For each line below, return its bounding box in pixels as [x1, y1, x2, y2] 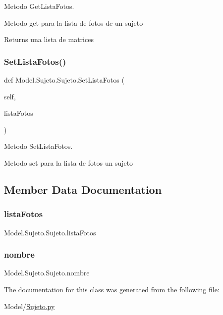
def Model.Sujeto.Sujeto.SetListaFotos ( [4, 75, 124, 85]
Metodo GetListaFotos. [4, 1, 74, 11]
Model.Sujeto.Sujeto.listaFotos [4, 227, 96, 237]
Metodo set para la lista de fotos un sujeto [4, 157, 133, 168]
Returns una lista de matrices [4, 34, 94, 45]
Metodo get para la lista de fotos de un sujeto [4, 17, 143, 28]
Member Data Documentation [4, 181, 162, 197]
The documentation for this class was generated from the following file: [4, 284, 220, 294]
